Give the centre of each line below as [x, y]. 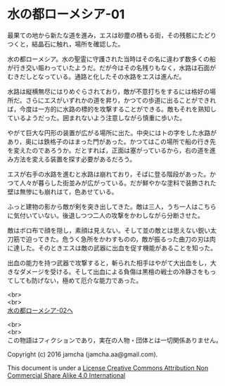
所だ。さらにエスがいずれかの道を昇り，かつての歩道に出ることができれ [112, 100]
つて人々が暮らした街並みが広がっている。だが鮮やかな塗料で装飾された [112, 183]
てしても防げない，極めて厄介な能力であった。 [75, 280]
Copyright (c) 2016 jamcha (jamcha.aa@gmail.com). [83, 354]
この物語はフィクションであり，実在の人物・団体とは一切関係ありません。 [115, 340]
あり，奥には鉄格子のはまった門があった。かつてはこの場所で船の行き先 [112, 141]
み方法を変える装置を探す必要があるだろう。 [71, 159]
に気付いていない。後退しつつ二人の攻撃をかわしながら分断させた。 [105, 215]
